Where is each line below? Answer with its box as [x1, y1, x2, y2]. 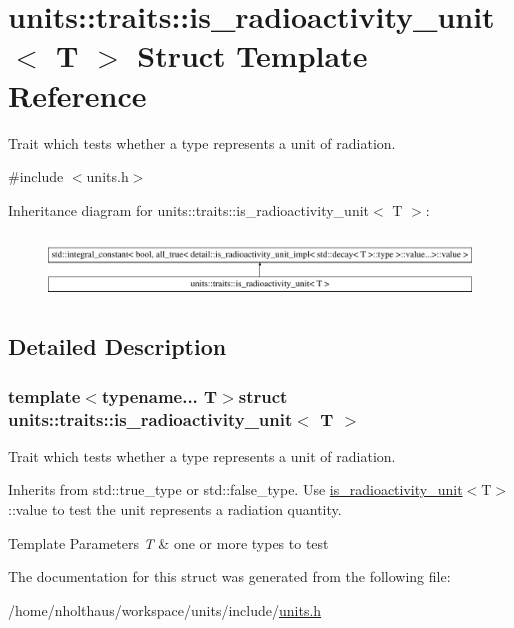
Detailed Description [8, 331, 227, 362]
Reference [8, 74, 147, 115]
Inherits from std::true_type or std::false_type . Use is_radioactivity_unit [8, 479, 463, 500]
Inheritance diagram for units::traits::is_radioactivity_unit [8, 199, 370, 220]
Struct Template [137, 35, 368, 76]
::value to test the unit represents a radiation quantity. [8, 499, 342, 520]
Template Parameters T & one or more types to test [8, 532, 329, 553]
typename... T [101, 383, 218, 408]
